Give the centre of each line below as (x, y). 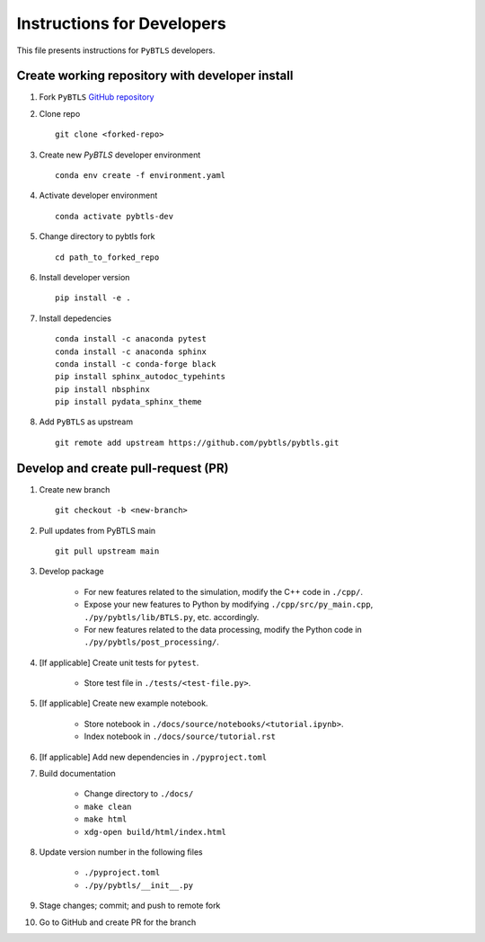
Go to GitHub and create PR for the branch (118, 922)
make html (106, 819)
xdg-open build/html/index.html (155, 832)
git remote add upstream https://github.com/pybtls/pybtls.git (197, 442)
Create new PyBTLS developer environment (120, 155)
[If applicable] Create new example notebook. (123, 703)
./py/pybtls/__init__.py (138, 885)
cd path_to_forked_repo (107, 257)
